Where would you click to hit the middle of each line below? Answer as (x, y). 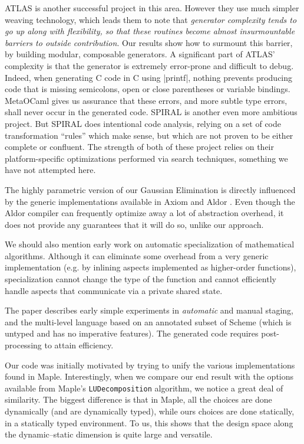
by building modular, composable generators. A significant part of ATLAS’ (140, 54)
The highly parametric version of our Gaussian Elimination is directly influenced (150, 189)
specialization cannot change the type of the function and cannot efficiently (141, 279)
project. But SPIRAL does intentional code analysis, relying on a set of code (143, 123)
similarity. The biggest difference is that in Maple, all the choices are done (138, 399)
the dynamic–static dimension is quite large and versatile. (109, 434)
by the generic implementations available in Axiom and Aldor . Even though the (150, 201)
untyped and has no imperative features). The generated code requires (132, 333)
